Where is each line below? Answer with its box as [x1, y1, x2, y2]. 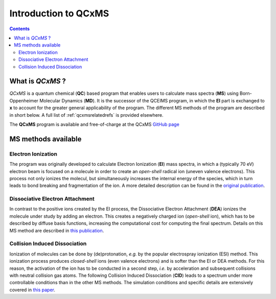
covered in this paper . [9, 287, 56, 293]
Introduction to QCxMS [9, 8, 109, 19]
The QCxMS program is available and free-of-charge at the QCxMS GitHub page [9, 121, 180, 127]
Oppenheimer [9, 97, 38, 103]
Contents [9, 26, 30, 32]
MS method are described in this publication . [9, 227, 104, 233]
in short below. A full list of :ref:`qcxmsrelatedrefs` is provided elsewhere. [9, 112, 164, 118]
